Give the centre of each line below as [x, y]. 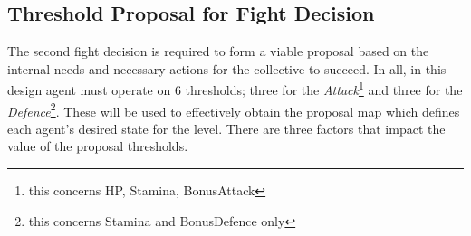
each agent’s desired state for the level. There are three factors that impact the [226, 128]
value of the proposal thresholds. [98, 146]
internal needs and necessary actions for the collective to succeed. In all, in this [227, 68]
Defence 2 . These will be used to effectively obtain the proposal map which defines [234, 109]
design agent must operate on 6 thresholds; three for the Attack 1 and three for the [235, 89]
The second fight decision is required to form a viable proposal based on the [218, 51]
